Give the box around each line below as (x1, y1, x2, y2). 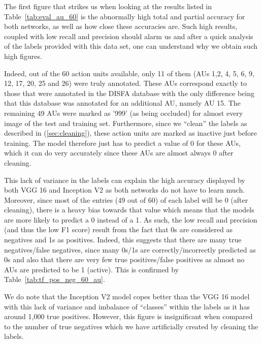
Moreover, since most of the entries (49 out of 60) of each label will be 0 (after (4, 194, 248, 205)
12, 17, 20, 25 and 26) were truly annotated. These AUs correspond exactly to (4, 78, 247, 88)
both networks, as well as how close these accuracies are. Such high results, (4, 21, 238, 32)
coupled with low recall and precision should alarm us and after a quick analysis (4, 30, 253, 41)
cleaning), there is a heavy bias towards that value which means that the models (4, 204, 254, 215)
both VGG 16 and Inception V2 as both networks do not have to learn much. (4, 184, 245, 195)
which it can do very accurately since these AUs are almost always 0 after (4, 147, 234, 158)
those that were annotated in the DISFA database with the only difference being (4, 87, 254, 98)
